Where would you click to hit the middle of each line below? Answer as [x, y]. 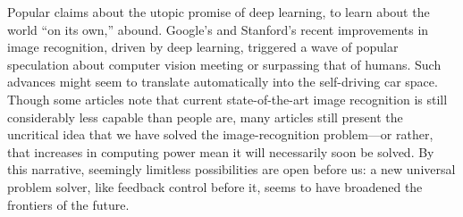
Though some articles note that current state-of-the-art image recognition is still [227, 99]
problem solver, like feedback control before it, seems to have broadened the [215, 186]
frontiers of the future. [68, 204]
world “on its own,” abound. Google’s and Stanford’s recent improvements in [218, 29]
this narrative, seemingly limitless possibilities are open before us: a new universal [231, 169]
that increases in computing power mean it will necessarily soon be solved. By [221, 151]
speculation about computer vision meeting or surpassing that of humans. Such [224, 64]
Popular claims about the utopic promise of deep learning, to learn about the [219, 12]
